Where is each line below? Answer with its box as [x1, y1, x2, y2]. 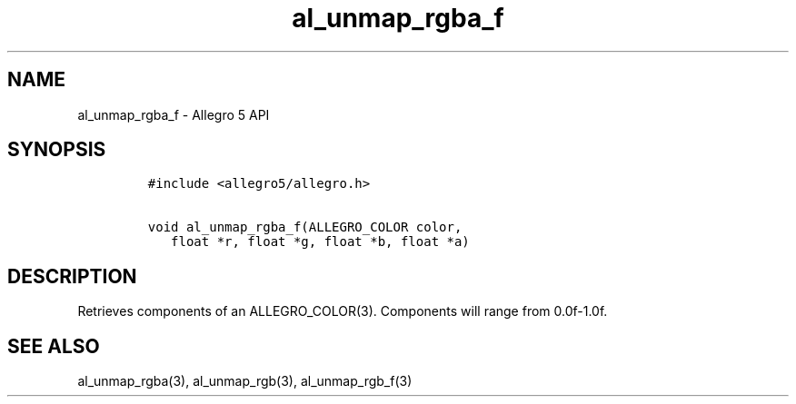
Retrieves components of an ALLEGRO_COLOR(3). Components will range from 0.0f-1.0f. [77, 303, 608, 320]
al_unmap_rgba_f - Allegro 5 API [77, 106, 270, 123]
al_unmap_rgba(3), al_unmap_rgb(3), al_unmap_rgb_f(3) [77, 373, 413, 389]
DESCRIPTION [7, 264, 137, 288]
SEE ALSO [7, 334, 100, 358]
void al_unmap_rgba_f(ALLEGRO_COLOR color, [147, 220, 463, 235]
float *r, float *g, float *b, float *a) [171, 234, 470, 250]
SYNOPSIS [7, 138, 106, 162]
